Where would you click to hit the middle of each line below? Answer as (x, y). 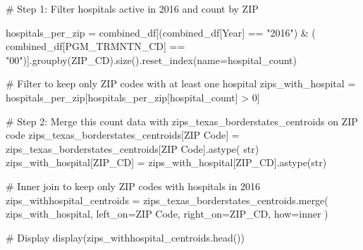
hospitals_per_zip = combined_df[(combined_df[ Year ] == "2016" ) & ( (161, 32)
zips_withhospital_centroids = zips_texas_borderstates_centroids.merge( (167, 200)
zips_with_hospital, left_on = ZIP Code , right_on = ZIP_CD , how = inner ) (167, 214)
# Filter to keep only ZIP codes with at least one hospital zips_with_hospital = (181, 83)
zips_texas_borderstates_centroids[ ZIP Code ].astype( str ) (133, 148)
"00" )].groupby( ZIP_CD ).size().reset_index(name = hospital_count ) (152, 60)
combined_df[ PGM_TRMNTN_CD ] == (96, 46)
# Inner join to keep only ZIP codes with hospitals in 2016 (133, 186)
